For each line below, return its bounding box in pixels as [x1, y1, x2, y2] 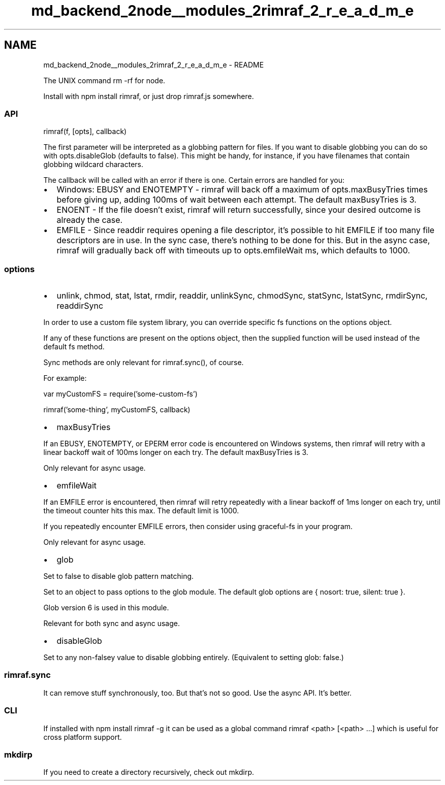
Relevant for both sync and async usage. [43, 619, 180, 628]
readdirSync [56, 301, 104, 311]
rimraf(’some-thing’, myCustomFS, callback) [43, 405, 190, 414]
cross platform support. [43, 732, 122, 741]
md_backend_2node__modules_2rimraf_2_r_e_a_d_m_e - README [43, 60, 264, 69]
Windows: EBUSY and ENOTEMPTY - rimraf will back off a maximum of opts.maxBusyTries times [56, 184, 428, 195]
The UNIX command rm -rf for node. [43, 76, 166, 85]
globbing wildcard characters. [43, 160, 144, 169]
